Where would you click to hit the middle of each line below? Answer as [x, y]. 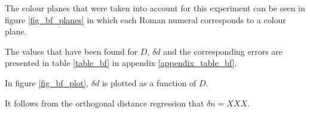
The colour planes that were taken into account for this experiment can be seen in [155, 8]
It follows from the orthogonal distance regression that [105, 103]
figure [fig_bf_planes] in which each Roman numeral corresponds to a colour [145, 19]
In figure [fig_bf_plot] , [47, 82]
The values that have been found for [71, 51]
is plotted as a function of [149, 82]
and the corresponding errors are [223, 51]
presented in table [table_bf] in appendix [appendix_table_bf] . [121, 63]
